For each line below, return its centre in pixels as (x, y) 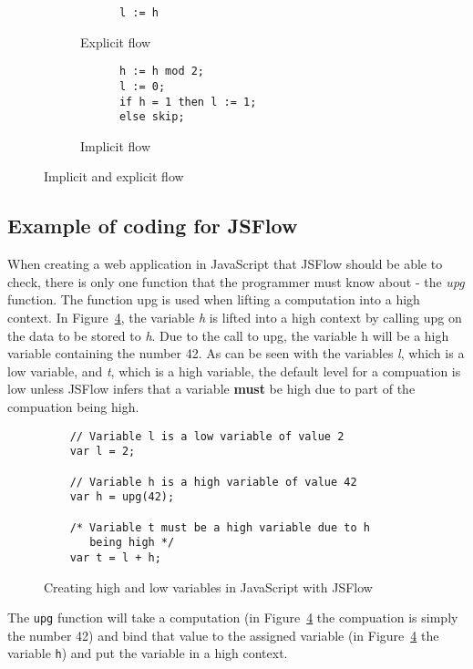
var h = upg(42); (122, 497)
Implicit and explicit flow (114, 176)
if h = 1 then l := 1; (188, 102)
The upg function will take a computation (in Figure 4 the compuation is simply (233, 618)
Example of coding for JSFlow (153, 226)
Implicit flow (115, 145)
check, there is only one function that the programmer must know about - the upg (236, 281)
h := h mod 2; (162, 72)
